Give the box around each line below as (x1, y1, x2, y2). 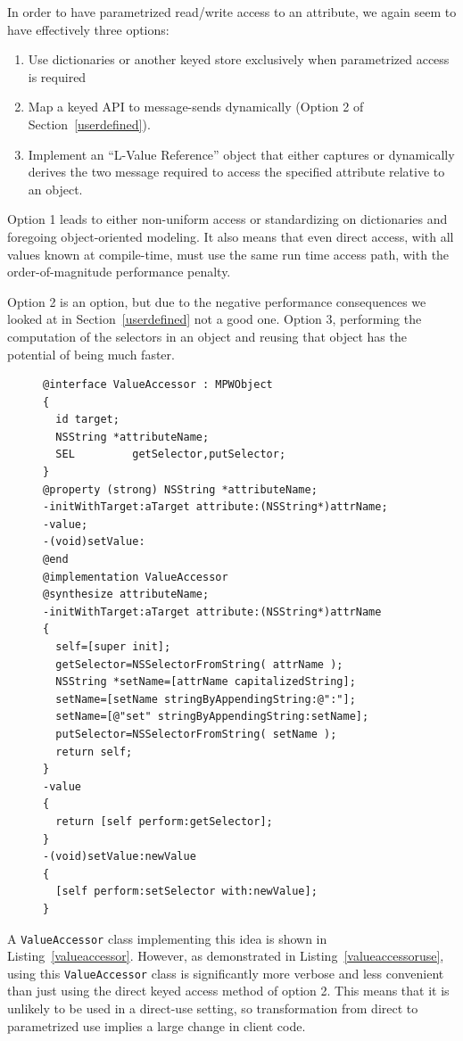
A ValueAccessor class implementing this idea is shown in (7, 929, 327, 947)
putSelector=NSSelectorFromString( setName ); (55, 727, 337, 740)
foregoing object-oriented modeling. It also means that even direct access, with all (7, 227, 454, 245)
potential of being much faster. (7, 344, 175, 363)
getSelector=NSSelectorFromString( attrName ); (55, 657, 343, 671)
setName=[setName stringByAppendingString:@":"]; (55, 692, 356, 706)
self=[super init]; (55, 640, 171, 653)
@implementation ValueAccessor (43, 570, 228, 583)
